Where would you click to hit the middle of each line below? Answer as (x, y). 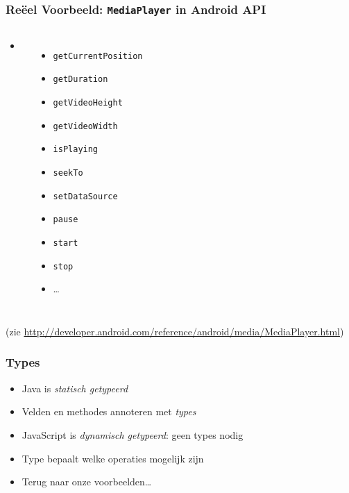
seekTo (68, 173)
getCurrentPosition (98, 56)
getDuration (80, 80)
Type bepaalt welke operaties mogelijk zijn (113, 458)
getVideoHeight (88, 103)
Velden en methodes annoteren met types (109, 411)
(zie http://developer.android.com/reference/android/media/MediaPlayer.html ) (175, 331)
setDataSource (85, 196)
